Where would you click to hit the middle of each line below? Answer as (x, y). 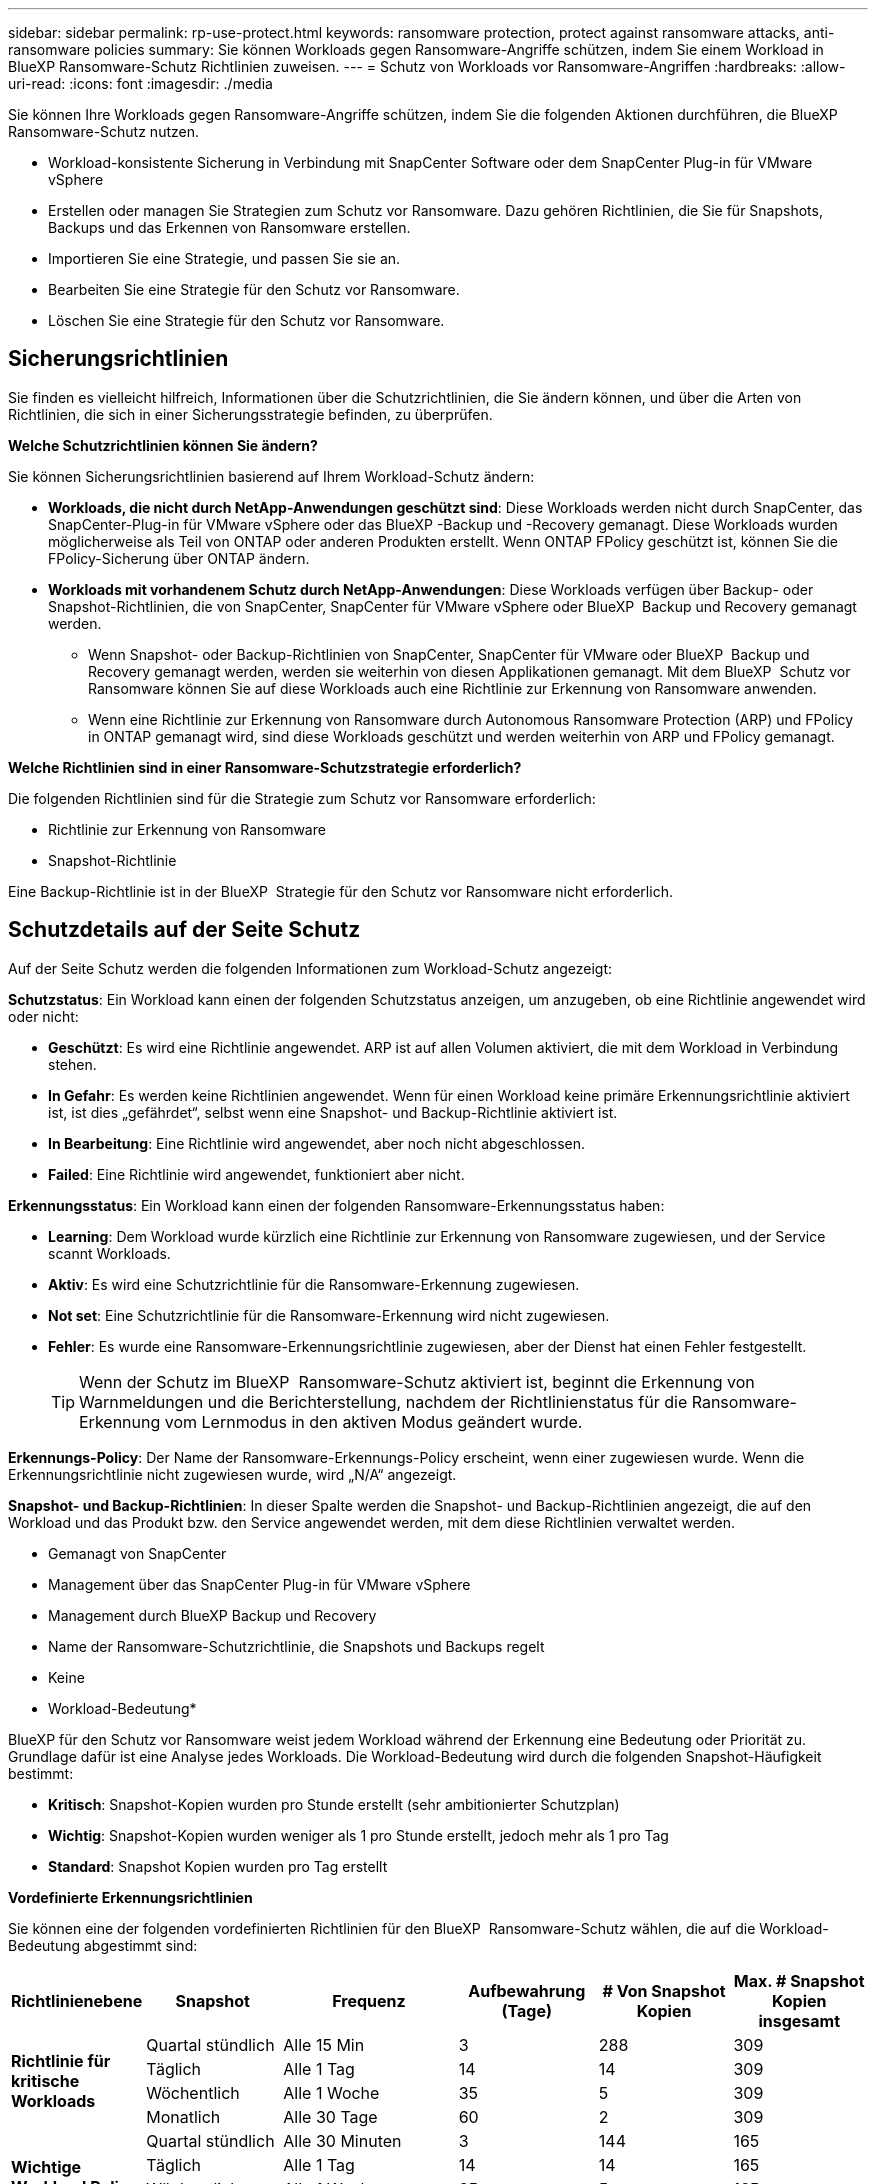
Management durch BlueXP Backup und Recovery (212, 1615)
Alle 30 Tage (330, 2116)
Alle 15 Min (324, 2044)
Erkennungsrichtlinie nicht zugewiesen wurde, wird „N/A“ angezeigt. (232, 1474)
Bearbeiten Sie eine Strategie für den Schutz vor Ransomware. (254, 289)
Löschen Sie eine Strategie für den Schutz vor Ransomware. (246, 320)
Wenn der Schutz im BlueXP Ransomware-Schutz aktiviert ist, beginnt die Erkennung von (417, 1381)
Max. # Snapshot (799, 1980)
